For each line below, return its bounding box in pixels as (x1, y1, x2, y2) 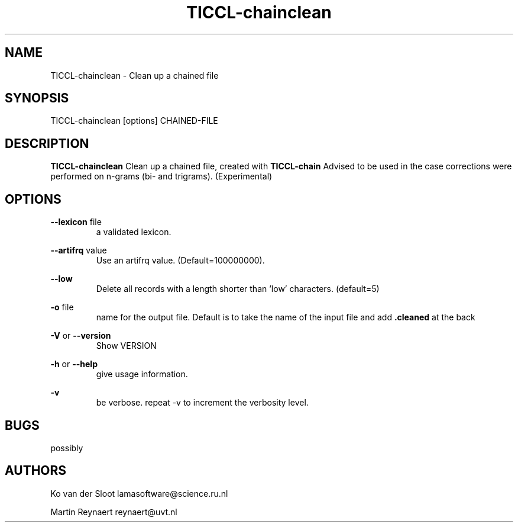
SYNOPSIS (5, 91, 69, 106)
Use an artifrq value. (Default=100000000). (96, 255, 265, 266)
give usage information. (96, 369, 188, 380)
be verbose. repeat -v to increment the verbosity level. (96, 397, 309, 408)
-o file (50, 302, 74, 313)
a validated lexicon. (96, 227, 171, 237)
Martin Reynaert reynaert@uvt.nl (50, 506, 177, 517)
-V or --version (50, 330, 111, 341)
